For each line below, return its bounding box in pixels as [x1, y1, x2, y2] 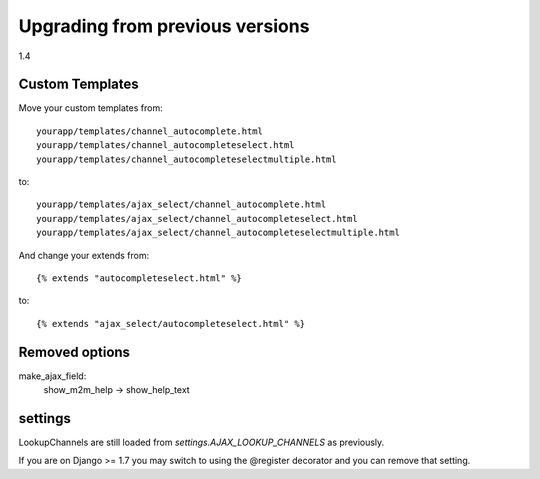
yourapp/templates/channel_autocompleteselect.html [36, 140, 295, 151]
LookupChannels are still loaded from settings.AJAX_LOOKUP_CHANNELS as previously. [18, 436, 385, 448]
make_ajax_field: [18, 370, 87, 382]
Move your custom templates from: [18, 102, 164, 114]
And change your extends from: [18, 249, 150, 261]
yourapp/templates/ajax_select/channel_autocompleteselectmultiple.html [36, 227, 400, 239]
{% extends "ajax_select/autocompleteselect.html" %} [36, 318, 305, 329]
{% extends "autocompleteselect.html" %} [36, 272, 242, 284]
